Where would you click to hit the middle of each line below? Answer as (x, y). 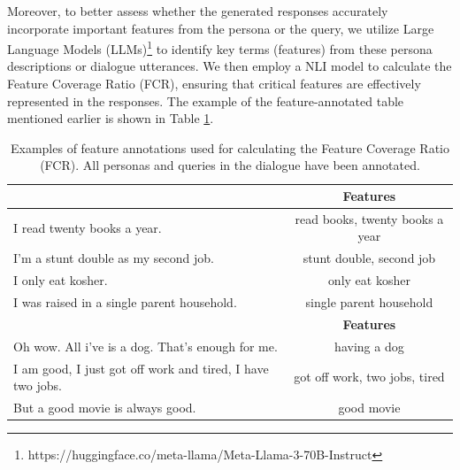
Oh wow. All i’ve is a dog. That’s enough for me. (146, 346)
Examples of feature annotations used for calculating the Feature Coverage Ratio (230, 147)
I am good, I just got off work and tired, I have (141, 368)
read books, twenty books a (369, 218)
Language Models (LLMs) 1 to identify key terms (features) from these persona (220, 47)
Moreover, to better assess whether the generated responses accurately (198, 11)
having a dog (369, 346)
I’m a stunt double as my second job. (114, 258)
